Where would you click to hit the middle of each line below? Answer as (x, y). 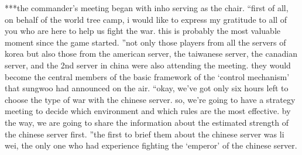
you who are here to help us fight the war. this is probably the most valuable (143, 31)
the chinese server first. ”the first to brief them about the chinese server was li (145, 134)
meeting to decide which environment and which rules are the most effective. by (148, 111)
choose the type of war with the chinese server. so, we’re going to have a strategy (150, 99)
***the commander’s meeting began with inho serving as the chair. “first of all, (147, 8)
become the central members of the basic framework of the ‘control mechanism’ (147, 76)
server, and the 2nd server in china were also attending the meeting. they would (148, 65)
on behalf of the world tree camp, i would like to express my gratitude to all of (146, 19)
